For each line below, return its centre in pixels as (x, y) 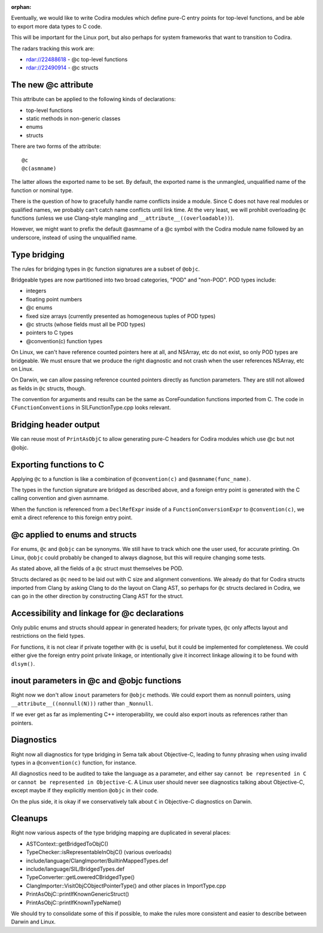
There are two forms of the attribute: (56, 146)
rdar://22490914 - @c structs (62, 68)
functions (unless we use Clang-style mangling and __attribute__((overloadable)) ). (123, 218)
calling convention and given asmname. (60, 498)
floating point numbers (54, 299)
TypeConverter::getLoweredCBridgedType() (80, 877)
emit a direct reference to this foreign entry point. (72, 517)
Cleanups (29, 818)
